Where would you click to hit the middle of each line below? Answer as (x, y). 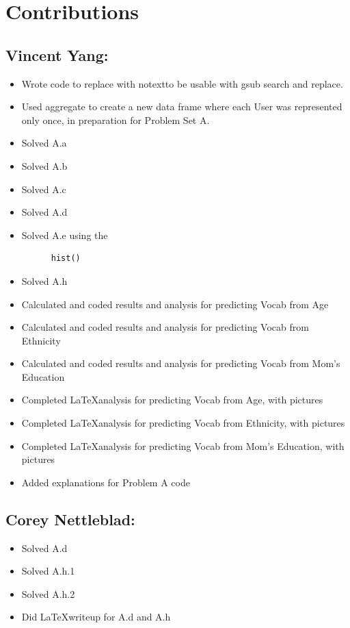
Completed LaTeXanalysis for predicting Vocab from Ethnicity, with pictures (183, 423)
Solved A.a (44, 143)
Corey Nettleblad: (70, 519)
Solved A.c (44, 189)
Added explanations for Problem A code (106, 482)
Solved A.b (44, 165)
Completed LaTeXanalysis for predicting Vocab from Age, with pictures (172, 400)
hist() (66, 259)
